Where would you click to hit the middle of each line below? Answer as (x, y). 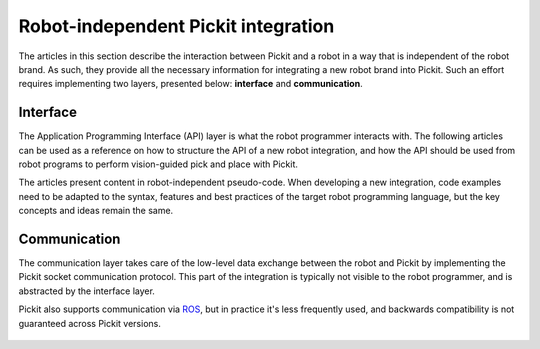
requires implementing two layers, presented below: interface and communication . (191, 84)
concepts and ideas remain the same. (96, 211)
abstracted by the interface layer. (86, 291)
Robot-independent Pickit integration (176, 26)
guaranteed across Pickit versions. (90, 323)
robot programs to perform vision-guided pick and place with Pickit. (158, 164)
